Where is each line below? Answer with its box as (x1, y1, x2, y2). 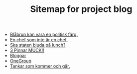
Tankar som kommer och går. (9, 63, 70, 69)
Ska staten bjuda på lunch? (9, 42, 66, 48)
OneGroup (9, 58, 31, 64)
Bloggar (9, 53, 26, 59)
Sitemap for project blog (30, 3, 133, 15)
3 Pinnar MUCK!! (9, 47, 45, 53)
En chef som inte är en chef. (9, 37, 68, 43)
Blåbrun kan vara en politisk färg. (9, 31, 78, 38)
